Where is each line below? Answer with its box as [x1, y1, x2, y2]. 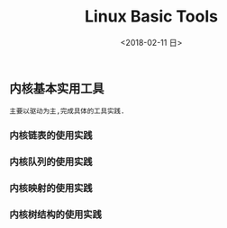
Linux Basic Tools [84, 6, 219, 27]
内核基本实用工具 [9, 81, 104, 96]
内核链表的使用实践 [9, 129, 93, 142]
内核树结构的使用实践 [9, 208, 102, 221]
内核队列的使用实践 [9, 155, 93, 168]
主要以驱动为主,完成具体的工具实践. [9, 107, 125, 116]
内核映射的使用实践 [9, 182, 93, 195]
